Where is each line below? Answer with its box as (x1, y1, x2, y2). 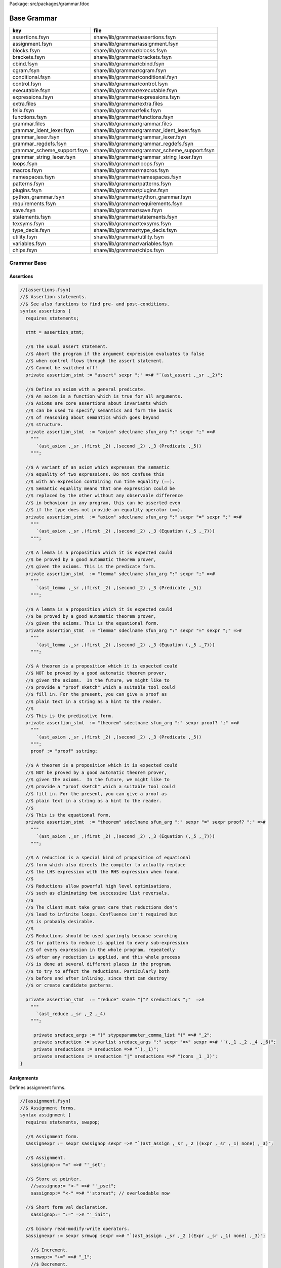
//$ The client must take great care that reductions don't (25, 904, 178, 910)
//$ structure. (25, 421, 63, 428)
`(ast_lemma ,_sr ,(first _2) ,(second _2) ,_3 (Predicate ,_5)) (36, 585, 202, 591)
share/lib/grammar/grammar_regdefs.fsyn (94, 140, 193, 147)
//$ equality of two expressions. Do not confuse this (25, 472, 165, 477)
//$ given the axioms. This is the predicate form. (25, 563, 156, 570)
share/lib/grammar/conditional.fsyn (94, 74, 178, 81)
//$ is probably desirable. (25, 919, 95, 924)
